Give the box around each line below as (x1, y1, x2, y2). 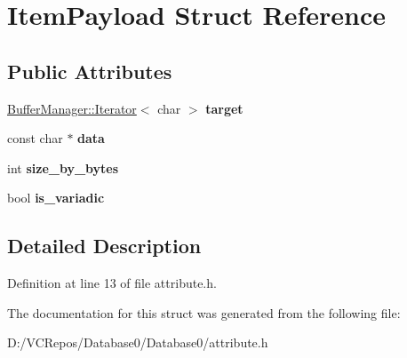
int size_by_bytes (7, 158, 119, 177)
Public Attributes (7, 57, 172, 84)
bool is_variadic (7, 188, 105, 207)
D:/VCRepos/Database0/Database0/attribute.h (7, 333, 268, 352)
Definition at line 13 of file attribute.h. (7, 274, 217, 292)
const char (7, 129, 63, 147)
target (205, 99, 243, 117)
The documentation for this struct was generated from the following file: (7, 303, 401, 322)
